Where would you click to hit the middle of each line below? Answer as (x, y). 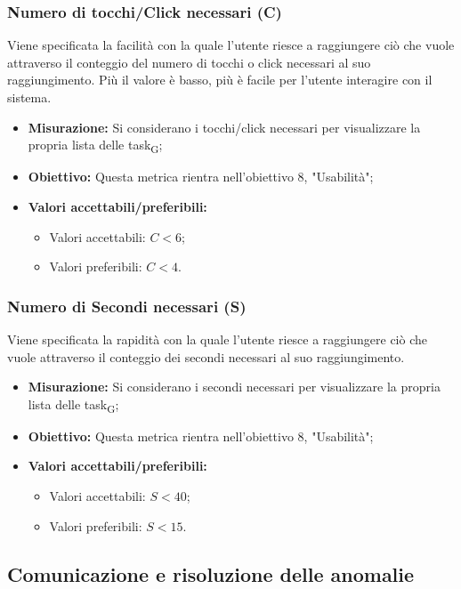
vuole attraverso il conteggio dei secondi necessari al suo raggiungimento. (206, 356)
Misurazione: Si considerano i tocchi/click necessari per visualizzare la (224, 127)
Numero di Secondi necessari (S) (127, 306)
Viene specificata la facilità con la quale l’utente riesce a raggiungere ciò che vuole (231, 45)
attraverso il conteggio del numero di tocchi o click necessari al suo (189, 62)
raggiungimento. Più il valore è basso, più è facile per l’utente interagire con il (220, 80)
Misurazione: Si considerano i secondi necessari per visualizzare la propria (234, 387)
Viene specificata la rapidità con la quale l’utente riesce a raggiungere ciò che (217, 339)
